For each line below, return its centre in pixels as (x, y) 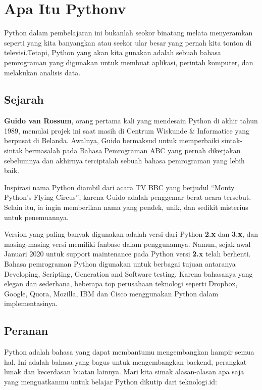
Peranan (26, 331)
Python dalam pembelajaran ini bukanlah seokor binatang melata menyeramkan (128, 33)
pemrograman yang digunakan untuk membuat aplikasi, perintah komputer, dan (129, 62)
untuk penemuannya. (36, 217)
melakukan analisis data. (42, 72)
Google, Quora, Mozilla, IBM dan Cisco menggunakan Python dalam (111, 293)
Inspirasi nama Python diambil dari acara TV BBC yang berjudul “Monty (119, 187)
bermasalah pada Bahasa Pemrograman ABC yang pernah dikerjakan (133, 150)
